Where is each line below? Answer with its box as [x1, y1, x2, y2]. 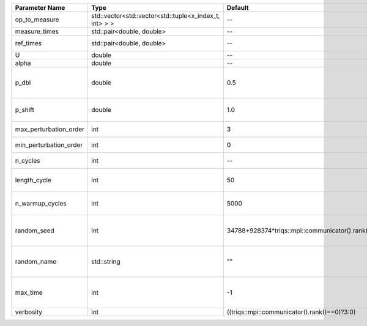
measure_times [15, 28, 59, 35]
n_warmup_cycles [15, 199, 67, 207]
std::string [91, 257, 120, 265]
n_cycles [15, 157, 40, 165]
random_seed [15, 226, 54, 235]
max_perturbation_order [15, 125, 85, 133]
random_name [15, 257, 57, 265]
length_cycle [15, 176, 52, 184]
